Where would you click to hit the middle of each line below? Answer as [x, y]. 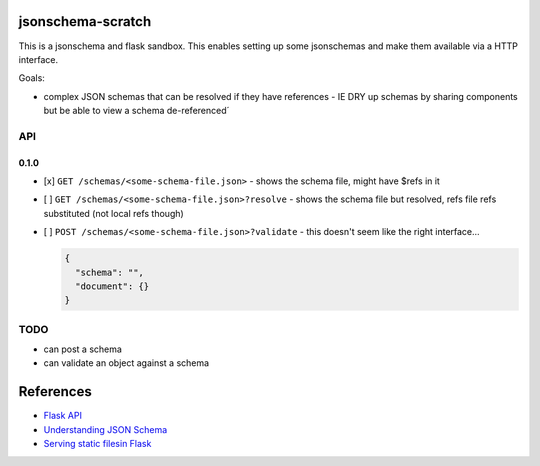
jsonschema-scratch [85, 21]
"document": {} [112, 286]
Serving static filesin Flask [97, 444]
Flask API [62, 416]
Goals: [31, 78]
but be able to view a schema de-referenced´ [136, 111]
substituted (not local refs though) [113, 213]
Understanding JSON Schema [105, 429]
